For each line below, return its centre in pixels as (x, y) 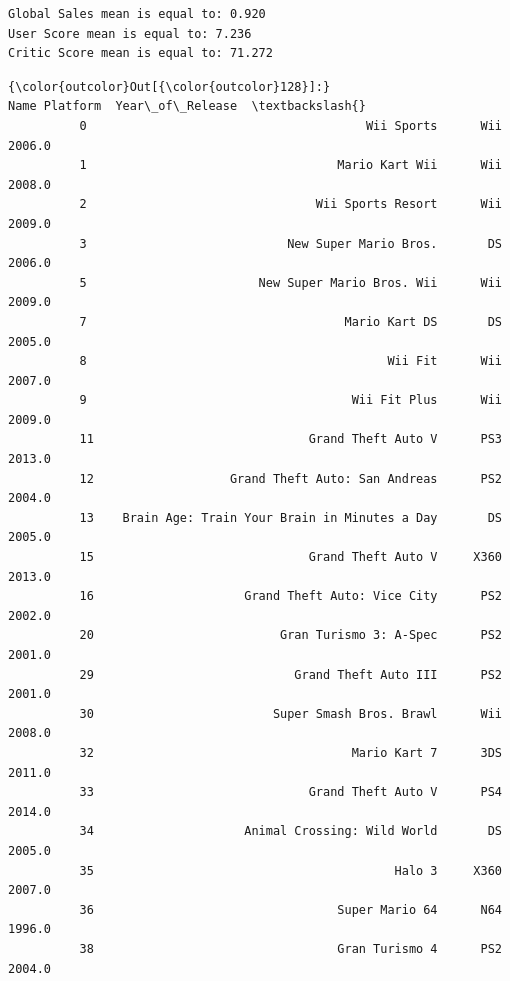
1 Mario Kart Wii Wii (290, 165)
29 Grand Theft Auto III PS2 (290, 674)
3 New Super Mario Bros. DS (290, 243)
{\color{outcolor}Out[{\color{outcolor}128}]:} (169, 86)
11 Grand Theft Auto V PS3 (290, 439)
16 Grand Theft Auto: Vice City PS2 (290, 596)
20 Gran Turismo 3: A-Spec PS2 (290, 635)
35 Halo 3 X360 (290, 870)
